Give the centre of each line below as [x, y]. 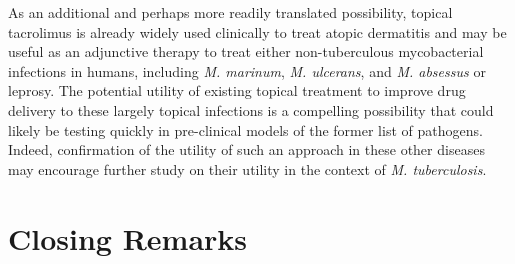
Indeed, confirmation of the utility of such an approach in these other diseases [246, 149]
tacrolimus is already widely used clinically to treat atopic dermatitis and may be [257, 31]
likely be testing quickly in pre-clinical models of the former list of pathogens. [245, 129]
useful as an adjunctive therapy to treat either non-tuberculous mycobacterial [246, 51]
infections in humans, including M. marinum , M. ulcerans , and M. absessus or [247, 70]
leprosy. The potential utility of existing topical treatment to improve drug [237, 90]
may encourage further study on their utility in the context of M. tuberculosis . [247, 168]
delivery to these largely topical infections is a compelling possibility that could [251, 109]
